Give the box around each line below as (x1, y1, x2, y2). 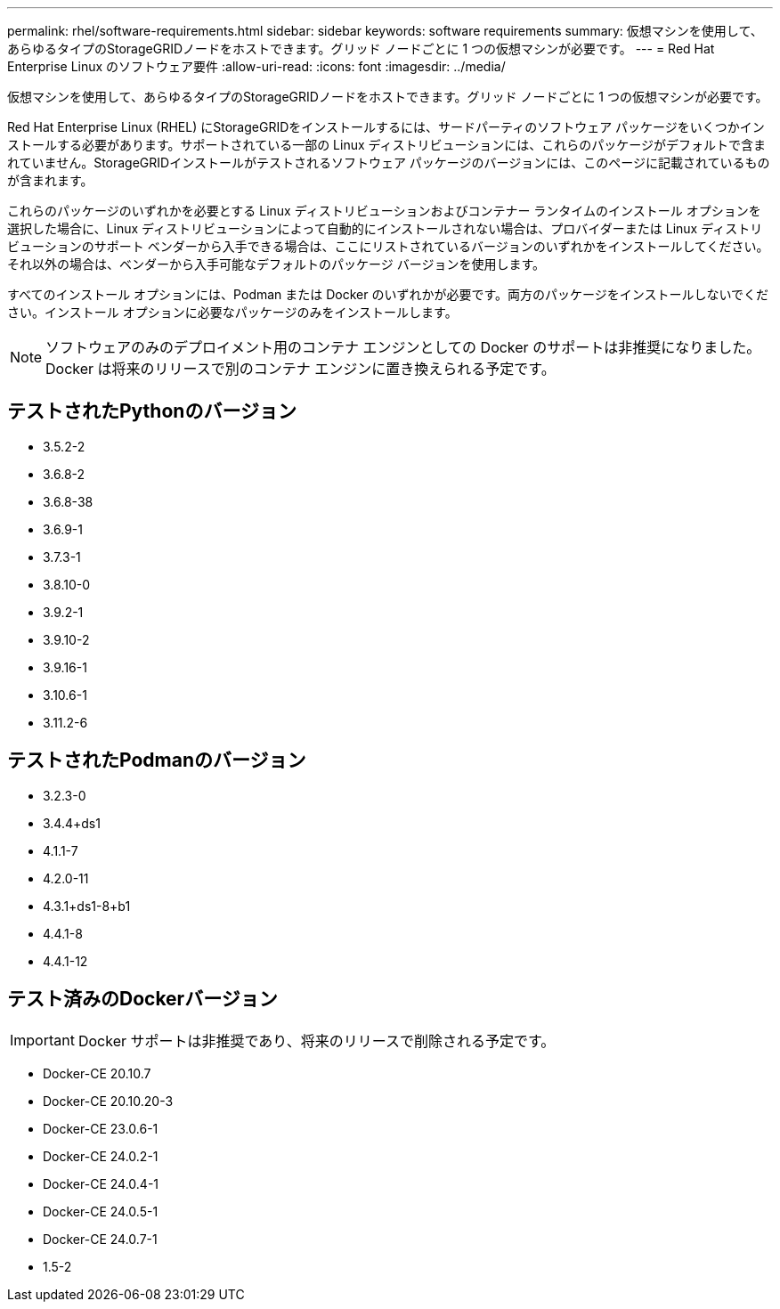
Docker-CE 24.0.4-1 (43, 1175, 159, 1191)
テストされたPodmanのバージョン (7, 749, 306, 772)
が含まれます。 (7, 173, 93, 188)
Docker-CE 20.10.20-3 (43, 1093, 174, 1109)
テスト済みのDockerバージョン (7, 988, 278, 1011)
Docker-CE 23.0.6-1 (43, 1120, 158, 1136)
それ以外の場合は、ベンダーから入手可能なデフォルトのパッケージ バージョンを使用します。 (7, 256, 545, 272)
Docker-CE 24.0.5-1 (43, 1203, 158, 1219)
